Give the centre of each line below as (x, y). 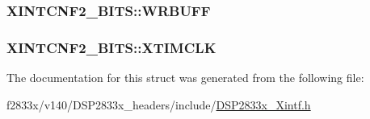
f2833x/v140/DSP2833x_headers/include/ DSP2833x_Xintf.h (159, 104)
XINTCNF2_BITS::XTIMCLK (111, 47)
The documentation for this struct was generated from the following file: (185, 78)
